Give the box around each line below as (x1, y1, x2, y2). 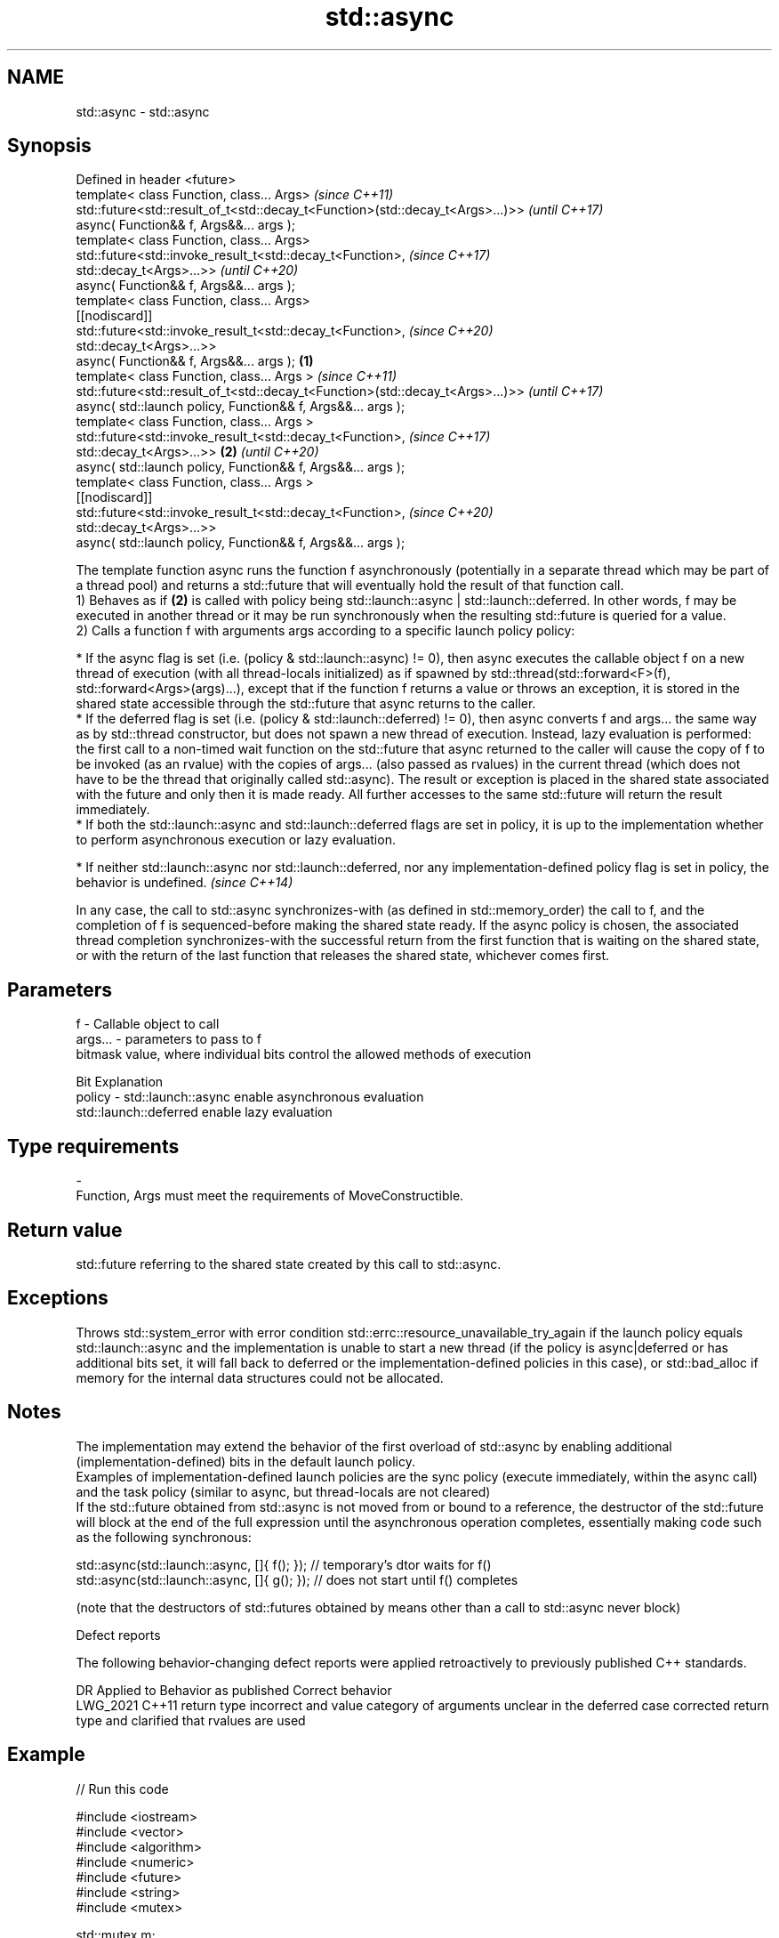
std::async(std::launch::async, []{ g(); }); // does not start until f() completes (76, 1571, 518, 1587)
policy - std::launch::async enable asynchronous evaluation (76, 1089, 424, 1105)
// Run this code (76, 1781, 169, 1797)
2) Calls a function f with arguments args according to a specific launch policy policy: (76, 623, 575, 639)
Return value (7, 1218, 123, 1241)
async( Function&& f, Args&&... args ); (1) (76, 353, 314, 369)
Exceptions (7, 1287, 108, 1310)
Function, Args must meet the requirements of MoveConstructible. (76, 1188, 464, 1204)
